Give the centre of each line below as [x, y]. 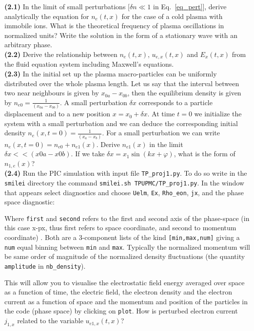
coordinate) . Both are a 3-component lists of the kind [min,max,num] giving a [122, 237]
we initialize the [218, 114]
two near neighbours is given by [52, 93]
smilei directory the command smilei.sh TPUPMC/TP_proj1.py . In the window [124, 182]
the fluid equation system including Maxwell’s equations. [89, 64]
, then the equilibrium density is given [184, 93]
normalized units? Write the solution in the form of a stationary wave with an [121, 35]
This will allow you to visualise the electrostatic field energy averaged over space [125, 282]
